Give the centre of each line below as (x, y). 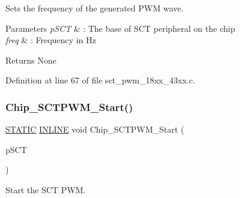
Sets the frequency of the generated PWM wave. (94, 8)
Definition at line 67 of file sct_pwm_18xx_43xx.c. (100, 80)
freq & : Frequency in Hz (51, 40)
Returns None (31, 60)
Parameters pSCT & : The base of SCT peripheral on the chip (120, 28)
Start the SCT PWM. (46, 189)
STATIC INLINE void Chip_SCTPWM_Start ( (95, 129)
